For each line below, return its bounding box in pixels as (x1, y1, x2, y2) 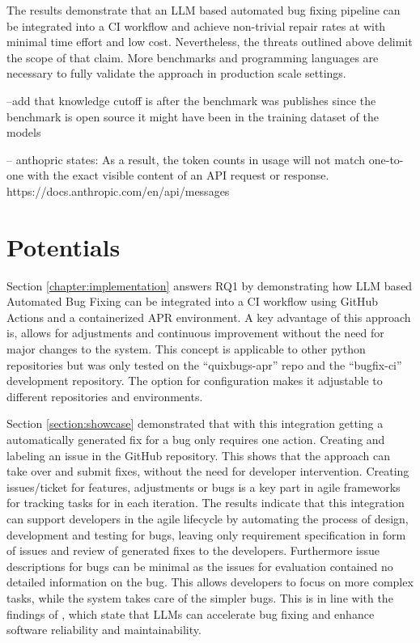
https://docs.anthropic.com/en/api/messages (6, 182, 230, 199)
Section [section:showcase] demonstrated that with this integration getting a (6, 415, 384, 432)
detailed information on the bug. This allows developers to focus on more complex (6, 573, 414, 590)
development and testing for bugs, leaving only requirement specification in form (6, 526, 406, 543)
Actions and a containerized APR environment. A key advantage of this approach (6, 308, 411, 325)
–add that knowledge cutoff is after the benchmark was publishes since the (6, 91, 376, 108)
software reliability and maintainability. (6, 621, 202, 638)
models (6, 124, 41, 141)
